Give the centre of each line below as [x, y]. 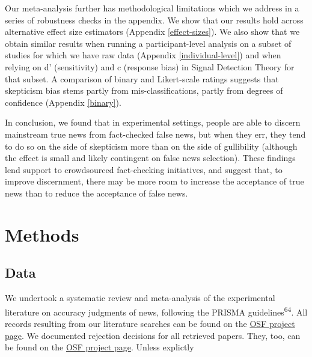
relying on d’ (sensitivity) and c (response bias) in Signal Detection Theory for [150, 66]
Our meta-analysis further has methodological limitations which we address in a [152, 8]
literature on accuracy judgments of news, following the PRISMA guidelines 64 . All [156, 311]
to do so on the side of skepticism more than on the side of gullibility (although [151, 146]
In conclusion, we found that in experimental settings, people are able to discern [153, 122]
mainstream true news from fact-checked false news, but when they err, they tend [155, 134]
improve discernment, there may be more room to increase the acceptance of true [154, 181]
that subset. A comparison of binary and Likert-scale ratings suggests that [142, 78]
